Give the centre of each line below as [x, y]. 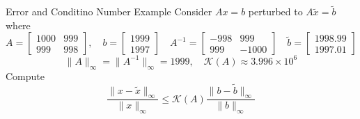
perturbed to [275, 11]
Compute [25, 76]
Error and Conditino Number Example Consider [109, 11]
